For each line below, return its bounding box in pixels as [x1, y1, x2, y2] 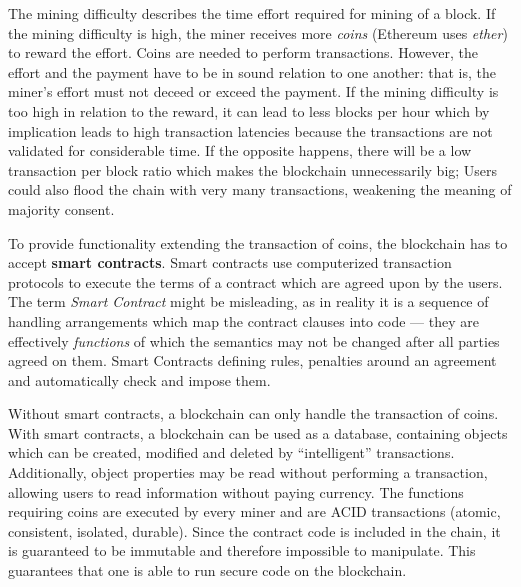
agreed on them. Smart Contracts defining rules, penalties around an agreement [8, 350, 497, 371]
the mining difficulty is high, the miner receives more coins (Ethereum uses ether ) [8, 22, 508, 43]
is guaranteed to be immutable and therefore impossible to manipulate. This [8, 540, 476, 561]
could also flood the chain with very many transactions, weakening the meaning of [8, 179, 512, 200]
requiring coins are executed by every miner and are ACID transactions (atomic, [8, 501, 501, 522]
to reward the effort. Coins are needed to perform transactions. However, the [8, 42, 478, 63]
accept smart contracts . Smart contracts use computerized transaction [8, 252, 452, 273]
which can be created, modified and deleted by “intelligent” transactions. [8, 442, 455, 463]
